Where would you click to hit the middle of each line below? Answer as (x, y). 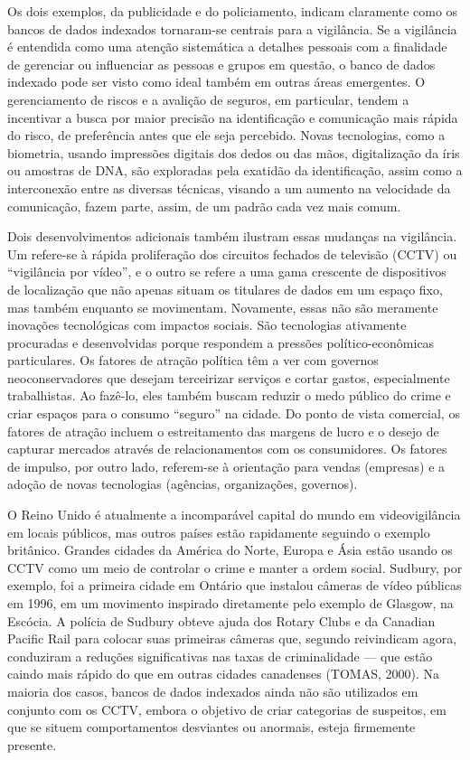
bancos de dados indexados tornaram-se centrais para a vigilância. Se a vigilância (232, 28)
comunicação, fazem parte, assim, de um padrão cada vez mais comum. (204, 206)
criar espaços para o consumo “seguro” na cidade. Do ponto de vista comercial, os (234, 413)
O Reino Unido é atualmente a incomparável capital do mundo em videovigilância (234, 515)
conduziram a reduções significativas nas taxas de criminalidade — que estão (220, 656)
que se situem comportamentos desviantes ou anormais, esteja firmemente (211, 727)
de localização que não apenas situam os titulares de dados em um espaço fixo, (225, 289)
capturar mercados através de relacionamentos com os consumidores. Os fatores (227, 449)
